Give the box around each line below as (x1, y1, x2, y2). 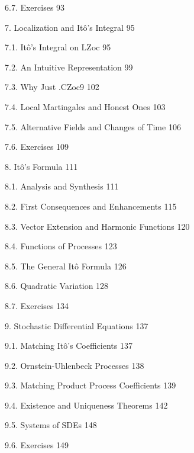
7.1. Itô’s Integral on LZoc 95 (5, 41, 111, 53)
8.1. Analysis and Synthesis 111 (5, 180, 119, 192)
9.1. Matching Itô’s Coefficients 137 (5, 339, 132, 352)
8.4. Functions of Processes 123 (5, 240, 117, 252)
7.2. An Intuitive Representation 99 (5, 60, 133, 73)
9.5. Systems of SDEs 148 (5, 419, 97, 431)
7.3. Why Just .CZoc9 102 (5, 81, 99, 93)
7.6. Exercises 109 (5, 140, 69, 153)
